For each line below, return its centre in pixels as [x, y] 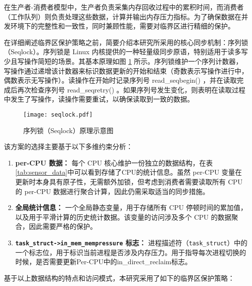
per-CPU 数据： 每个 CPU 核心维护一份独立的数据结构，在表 [114, 162]
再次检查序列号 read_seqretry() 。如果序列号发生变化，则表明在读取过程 [131, 89]
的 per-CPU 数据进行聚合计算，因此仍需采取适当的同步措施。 [112, 191]
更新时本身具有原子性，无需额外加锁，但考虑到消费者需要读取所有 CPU [129, 181]
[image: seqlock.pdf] [58, 114]
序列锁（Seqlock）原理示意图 [68, 130]
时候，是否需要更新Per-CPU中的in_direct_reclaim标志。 [103, 262]
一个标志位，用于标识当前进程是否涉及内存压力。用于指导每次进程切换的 [131, 252]
